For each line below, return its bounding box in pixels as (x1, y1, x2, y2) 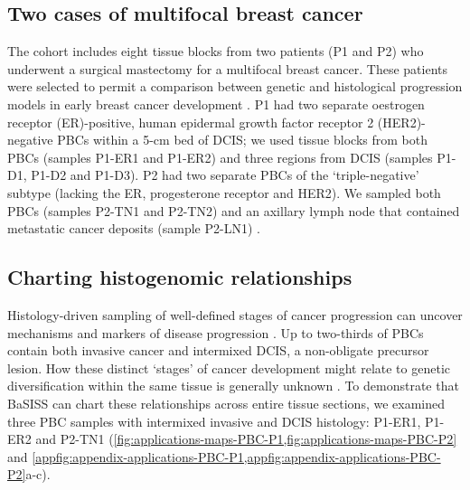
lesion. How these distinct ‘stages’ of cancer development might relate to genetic (7, 358, 450, 377)
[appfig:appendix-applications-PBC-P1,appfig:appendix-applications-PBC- (32, 447, 441, 466)
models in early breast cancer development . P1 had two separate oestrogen (7, 94, 425, 113)
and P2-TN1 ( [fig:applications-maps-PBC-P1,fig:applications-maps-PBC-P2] (35, 429, 457, 448)
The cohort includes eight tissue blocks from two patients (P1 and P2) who (7, 42, 424, 61)
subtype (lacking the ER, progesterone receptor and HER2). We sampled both (7, 183, 441, 202)
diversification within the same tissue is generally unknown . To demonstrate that (7, 376, 459, 395)
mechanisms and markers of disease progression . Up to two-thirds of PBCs (7, 323, 424, 342)
